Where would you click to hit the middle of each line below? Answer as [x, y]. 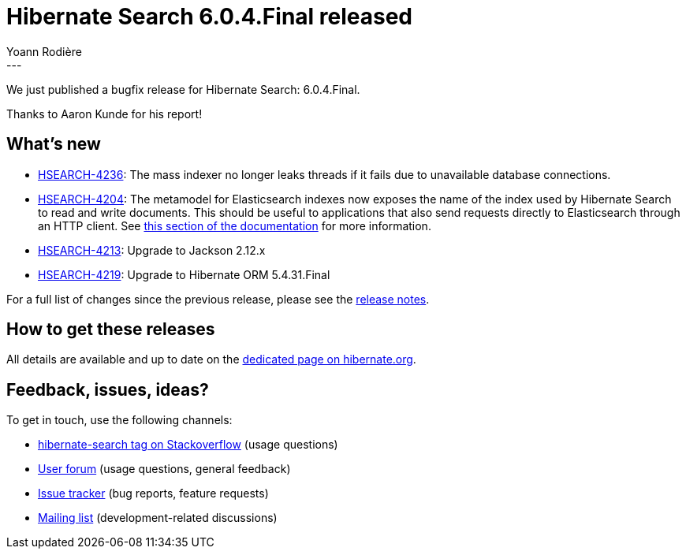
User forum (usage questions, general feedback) [164, 469]
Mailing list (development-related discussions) [158, 518]
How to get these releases [111, 330]
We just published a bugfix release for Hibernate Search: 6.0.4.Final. [183, 89]
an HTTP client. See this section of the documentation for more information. [235, 225]
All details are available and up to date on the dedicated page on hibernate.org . [211, 359]
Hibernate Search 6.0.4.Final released [209, 17]
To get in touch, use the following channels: [119, 420]
